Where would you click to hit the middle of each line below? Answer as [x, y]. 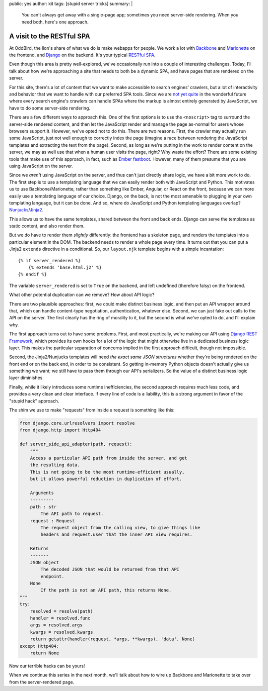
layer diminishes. [27, 378]
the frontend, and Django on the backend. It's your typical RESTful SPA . [82, 55]
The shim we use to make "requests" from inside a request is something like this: [92, 410]
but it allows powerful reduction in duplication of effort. [106, 479]
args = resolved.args [56, 625]
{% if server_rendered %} [50, 260]
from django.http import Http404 [60, 430]
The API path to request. [72, 514]
